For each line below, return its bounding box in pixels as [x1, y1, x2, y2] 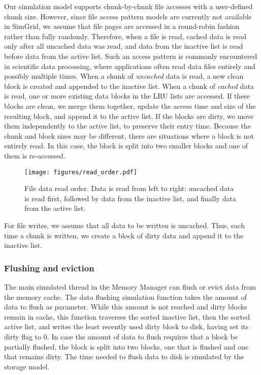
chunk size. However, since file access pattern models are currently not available [4, 11, 252, 21]
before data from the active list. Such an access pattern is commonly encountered [4, 50, 257, 61]
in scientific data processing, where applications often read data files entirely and [4, 60, 255, 71]
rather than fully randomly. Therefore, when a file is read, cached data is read [4, 30, 247, 41]
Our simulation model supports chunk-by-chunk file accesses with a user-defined [4, 1, 253, 11]
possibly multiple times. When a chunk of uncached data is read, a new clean [4, 71, 244, 81]
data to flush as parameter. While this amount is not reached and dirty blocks [4, 301, 247, 312]
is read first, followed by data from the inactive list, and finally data [24, 193, 236, 203]
